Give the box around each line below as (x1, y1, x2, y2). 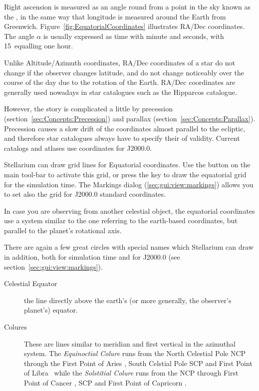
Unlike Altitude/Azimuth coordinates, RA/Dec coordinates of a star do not (4, 57, 236, 67)
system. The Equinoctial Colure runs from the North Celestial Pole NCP (24, 348, 246, 359)
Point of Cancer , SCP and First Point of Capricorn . (24, 378, 187, 388)
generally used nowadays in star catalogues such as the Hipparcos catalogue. (4, 86, 237, 97)
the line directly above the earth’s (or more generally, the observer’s (24, 295, 232, 305)
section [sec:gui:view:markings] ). (4, 261, 103, 272)
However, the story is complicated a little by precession (4, 103, 173, 114)
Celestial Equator (4, 278, 57, 289)
